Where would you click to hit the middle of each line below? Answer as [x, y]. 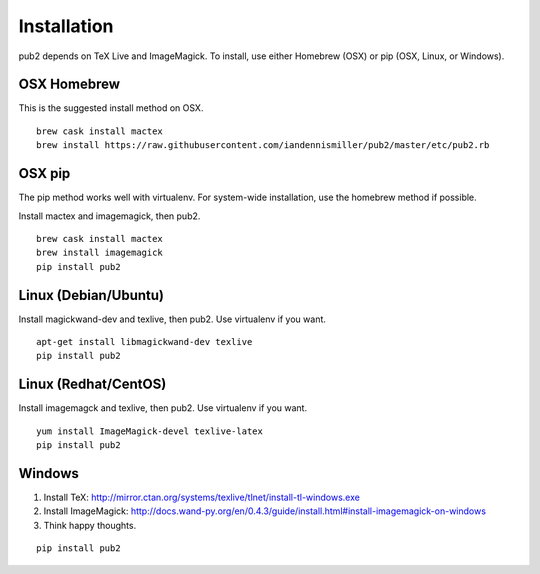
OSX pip [44, 173]
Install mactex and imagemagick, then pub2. [109, 216]
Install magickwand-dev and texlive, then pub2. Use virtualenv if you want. [172, 319]
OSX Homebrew [69, 84]
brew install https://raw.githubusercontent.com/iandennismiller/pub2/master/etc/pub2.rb [263, 145]
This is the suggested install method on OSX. [111, 108]
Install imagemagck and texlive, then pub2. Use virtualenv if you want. [163, 408]
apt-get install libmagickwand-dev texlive [144, 341]
